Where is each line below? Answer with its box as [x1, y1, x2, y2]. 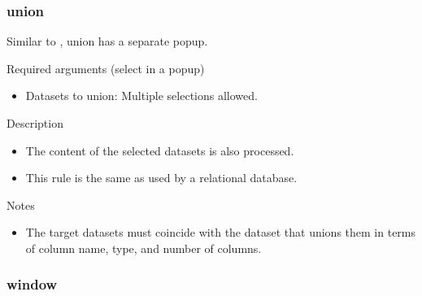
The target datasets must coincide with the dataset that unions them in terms [25, 224, 416, 241]
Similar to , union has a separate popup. [7, 33, 208, 50]
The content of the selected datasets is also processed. [25, 141, 294, 159]
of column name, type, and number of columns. [25, 239, 262, 256]
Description [7, 115, 63, 131]
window [7, 274, 58, 294]
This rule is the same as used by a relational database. [25, 169, 298, 186]
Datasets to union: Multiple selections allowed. [25, 87, 258, 104]
